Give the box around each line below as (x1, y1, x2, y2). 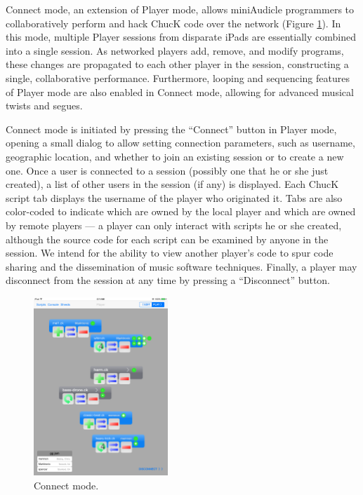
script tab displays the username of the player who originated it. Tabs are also (6, 190, 343, 205)
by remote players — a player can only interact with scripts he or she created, (6, 217, 342, 232)
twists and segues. (6, 98, 83, 113)
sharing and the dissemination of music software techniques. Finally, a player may (6, 259, 357, 273)
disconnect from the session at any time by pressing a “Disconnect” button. (6, 273, 330, 287)
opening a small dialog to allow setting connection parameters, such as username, (6, 135, 355, 150)
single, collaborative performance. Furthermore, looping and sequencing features (6, 70, 350, 85)
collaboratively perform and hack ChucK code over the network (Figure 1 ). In (6, 15, 341, 30)
